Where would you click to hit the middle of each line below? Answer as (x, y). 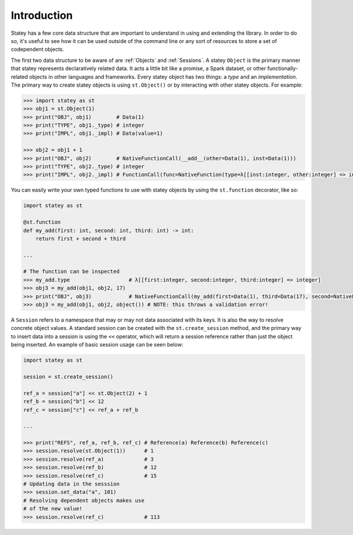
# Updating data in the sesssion (71, 484)
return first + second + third (81, 238)
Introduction (42, 15)
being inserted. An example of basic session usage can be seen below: (97, 345)
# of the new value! (53, 509)
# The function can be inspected (71, 272)
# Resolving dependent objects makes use (84, 500)
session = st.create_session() (69, 377)
